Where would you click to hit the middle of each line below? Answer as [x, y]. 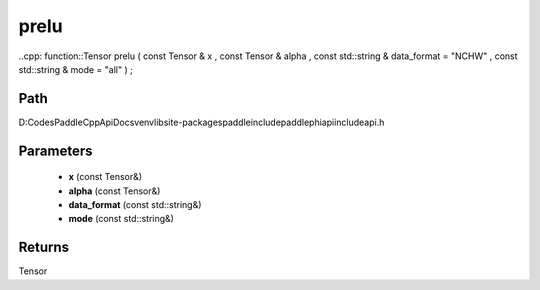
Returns [44, 247]
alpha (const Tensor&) [114, 191]
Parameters [55, 150]
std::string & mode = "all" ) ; [76, 69]
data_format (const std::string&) [135, 205]
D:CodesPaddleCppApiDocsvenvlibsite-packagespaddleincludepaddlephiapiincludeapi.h [201, 122]
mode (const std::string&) [121, 219]
